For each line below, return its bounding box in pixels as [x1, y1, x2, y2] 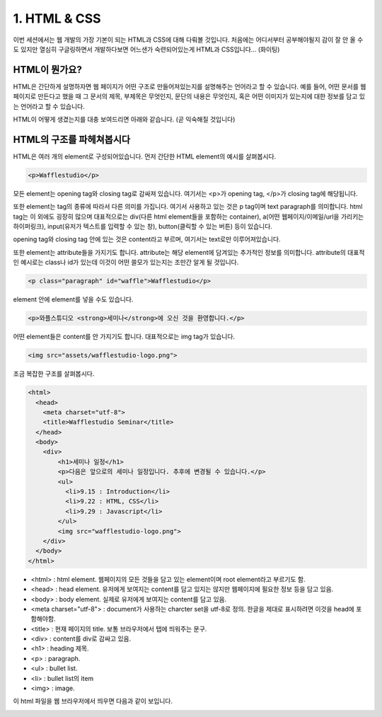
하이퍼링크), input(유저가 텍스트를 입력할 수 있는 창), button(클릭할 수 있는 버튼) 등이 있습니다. [13, 222, 272, 231]
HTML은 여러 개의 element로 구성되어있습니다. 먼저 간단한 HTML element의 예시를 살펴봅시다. [13, 152, 277, 161]
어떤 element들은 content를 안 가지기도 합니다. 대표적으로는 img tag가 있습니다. [13, 333, 236, 341]
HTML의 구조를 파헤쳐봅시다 [13, 133, 131, 145]
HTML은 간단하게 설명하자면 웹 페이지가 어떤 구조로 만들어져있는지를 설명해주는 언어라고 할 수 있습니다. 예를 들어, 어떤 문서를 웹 [13, 82, 366, 91]
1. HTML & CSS [13, 11, 102, 26]
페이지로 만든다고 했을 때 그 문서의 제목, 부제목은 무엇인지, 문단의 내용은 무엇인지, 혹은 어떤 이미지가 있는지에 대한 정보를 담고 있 [13, 92, 366, 101]
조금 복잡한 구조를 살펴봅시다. [13, 369, 95, 378]
